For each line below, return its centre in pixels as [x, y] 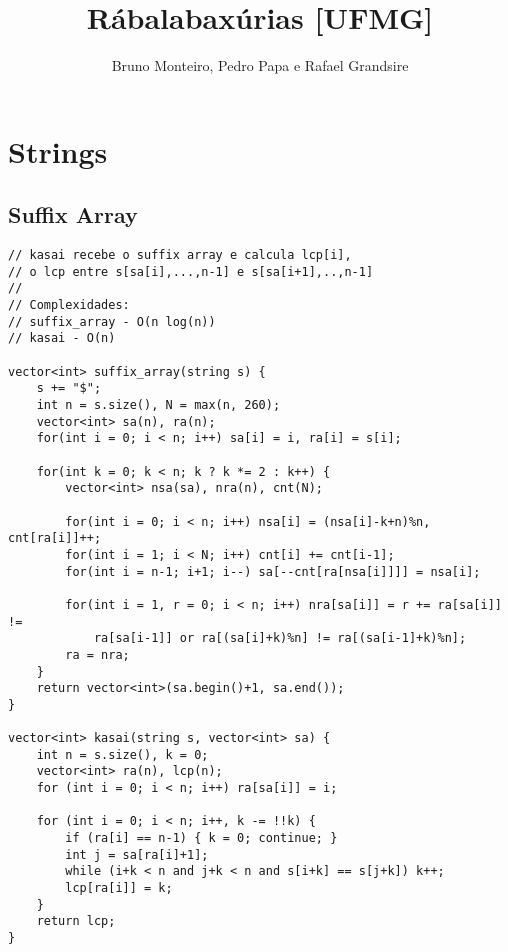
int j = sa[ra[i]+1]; [137, 854]
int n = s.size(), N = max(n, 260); [158, 405]
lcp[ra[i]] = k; [119, 888]
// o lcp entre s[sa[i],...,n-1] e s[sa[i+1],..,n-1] [191, 271]
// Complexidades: [69, 305]
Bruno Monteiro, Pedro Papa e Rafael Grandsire [260, 65]
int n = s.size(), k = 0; [122, 754]
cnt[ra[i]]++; [55, 538]
